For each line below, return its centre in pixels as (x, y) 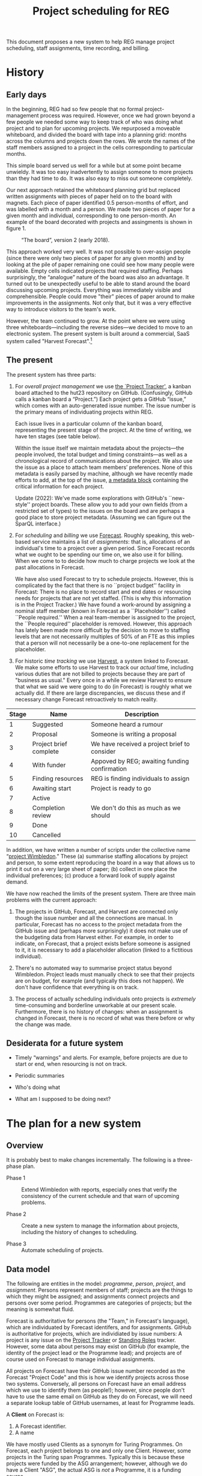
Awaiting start (52, 788)
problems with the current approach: (52, 900)
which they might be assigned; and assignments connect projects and (93, 1297)
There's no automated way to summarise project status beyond (93, 968)
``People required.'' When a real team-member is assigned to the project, (105, 617)
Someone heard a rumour (127, 724)
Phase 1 (16, 1178)
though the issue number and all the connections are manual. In (94, 918)
